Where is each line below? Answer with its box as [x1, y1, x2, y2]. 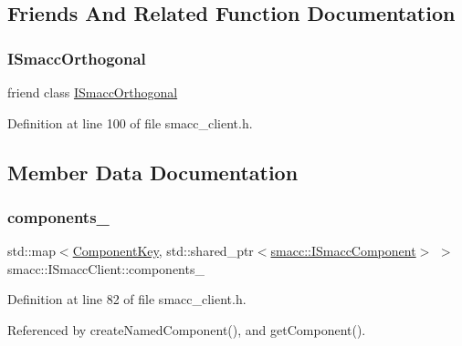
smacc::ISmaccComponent [270, 241, 416, 260]
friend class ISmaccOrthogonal [7, 83, 178, 101]
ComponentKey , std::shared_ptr [72, 241, 254, 260]
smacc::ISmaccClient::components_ [7, 259, 205, 278]
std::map [7, 241, 56, 260]
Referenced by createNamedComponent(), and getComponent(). [7, 320, 366, 339]
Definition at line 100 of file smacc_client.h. [7, 113, 253, 132]
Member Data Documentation [7, 158, 299, 186]
